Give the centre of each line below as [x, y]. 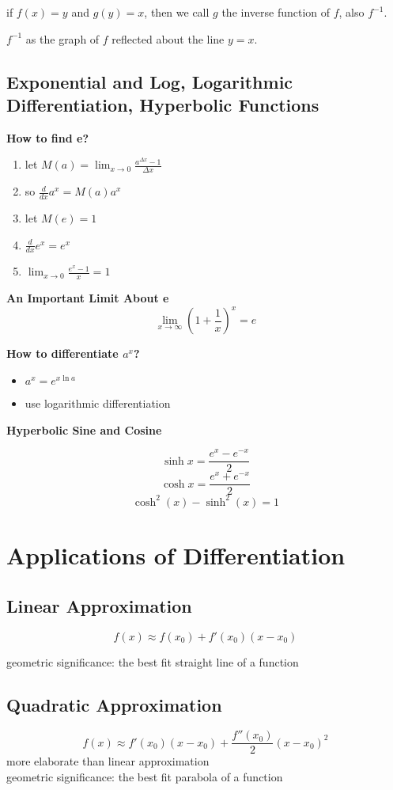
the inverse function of [276, 12]
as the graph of [62, 38]
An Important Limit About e [88, 298]
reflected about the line [168, 38]
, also [351, 12]
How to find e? [48, 137]
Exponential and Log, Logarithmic [150, 81]
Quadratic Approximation [114, 704]
